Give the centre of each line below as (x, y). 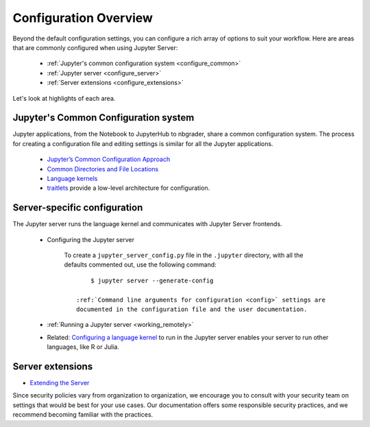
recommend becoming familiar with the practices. (83, 415)
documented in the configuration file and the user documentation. (192, 309)
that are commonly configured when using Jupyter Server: (95, 47)
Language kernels (72, 178)
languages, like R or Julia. (83, 347)
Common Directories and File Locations (103, 169)
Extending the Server (60, 383)
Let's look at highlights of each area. (64, 98)
